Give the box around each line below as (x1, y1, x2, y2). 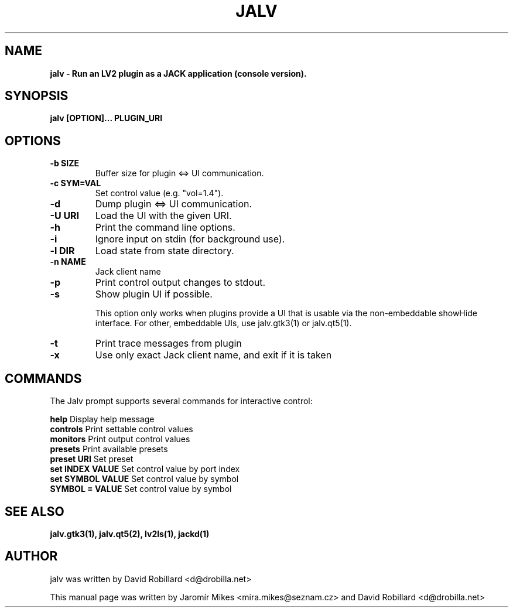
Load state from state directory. (95, 245, 234, 257)
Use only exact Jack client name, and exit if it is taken (95, 349, 332, 361)
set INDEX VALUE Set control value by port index (50, 464, 240, 474)
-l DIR (50, 245, 75, 257)
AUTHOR (5, 549, 58, 564)
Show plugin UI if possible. (95, 288, 213, 300)
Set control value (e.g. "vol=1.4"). (95, 188, 224, 199)
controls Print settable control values (50, 424, 193, 435)
